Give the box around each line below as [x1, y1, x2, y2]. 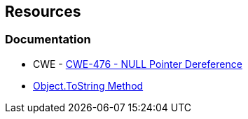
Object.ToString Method [33, 79, 144, 92]
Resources [5, 3, 81, 20]
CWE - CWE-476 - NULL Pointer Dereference [33, 57, 242, 70]
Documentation [5, 32, 91, 47]
